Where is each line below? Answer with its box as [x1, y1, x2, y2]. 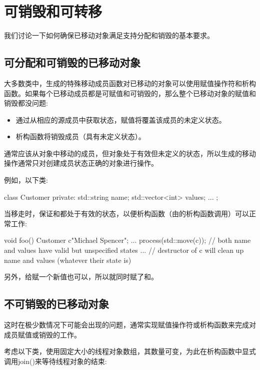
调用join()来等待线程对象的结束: [4, 355, 107, 366]
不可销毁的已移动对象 [4, 296, 109, 311]
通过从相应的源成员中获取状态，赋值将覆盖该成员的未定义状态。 [15, 114, 226, 125]
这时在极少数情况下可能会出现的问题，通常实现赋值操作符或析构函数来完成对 [4, 319, 256, 330]
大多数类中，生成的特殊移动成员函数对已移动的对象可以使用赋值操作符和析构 [4, 78, 256, 88]
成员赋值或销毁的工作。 [4, 329, 81, 339]
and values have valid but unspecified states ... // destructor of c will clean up [4, 245, 244, 255]
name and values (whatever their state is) [4, 254, 131, 265]
